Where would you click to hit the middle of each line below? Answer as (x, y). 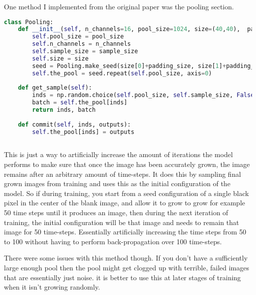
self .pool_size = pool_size (78, 37)
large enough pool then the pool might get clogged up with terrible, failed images (127, 267)
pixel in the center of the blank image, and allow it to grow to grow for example (125, 203)
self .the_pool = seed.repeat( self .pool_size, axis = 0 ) (122, 73)
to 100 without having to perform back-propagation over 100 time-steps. (113, 241)
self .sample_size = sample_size (85, 51)
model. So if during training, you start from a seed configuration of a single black (127, 193)
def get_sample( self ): (55, 88)
